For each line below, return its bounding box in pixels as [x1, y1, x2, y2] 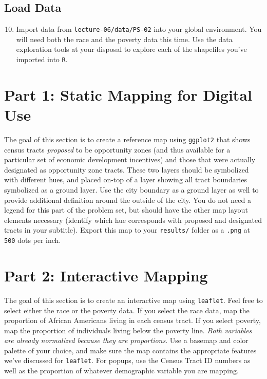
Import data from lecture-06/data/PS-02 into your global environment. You [16, 24, 262, 34]
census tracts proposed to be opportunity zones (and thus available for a [4, 144, 231, 155]
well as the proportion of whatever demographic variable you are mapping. [4, 365, 239, 376]
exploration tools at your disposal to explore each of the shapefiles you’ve [16, 44, 247, 54]
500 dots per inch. [4, 235, 61, 245]
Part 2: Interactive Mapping [4, 264, 208, 286]
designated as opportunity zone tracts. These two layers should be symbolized [4, 164, 249, 175]
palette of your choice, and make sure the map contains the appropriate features [4, 345, 257, 355]
